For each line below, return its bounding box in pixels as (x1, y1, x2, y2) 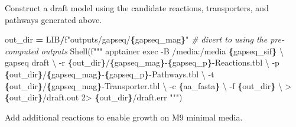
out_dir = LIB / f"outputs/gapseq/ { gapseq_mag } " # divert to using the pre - (5, 33, 284, 45)
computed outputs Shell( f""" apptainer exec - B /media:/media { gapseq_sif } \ (5, 44, 284, 57)
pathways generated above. (5, 13, 102, 25)
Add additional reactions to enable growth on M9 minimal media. (5, 110, 243, 123)
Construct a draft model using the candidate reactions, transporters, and (5, 2, 269, 14)
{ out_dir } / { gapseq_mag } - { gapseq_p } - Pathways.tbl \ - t (5, 67, 214, 80)
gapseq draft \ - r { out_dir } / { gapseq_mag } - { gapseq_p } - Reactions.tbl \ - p (5, 56, 279, 69)
